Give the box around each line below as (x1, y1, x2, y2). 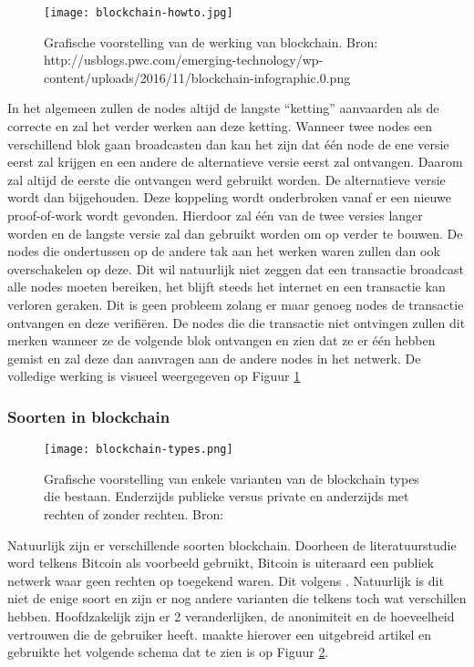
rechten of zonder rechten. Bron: (44, 505, 224, 523)
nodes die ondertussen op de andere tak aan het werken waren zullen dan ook (7, 241, 440, 261)
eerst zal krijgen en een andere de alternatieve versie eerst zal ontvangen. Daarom (7, 152, 463, 171)
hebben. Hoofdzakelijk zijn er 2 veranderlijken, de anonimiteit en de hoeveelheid (7, 606, 455, 625)
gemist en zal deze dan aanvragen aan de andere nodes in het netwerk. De (7, 348, 421, 367)
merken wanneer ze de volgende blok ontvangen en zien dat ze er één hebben (7, 331, 436, 350)
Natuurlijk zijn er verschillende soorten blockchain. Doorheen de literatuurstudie (7, 535, 457, 554)
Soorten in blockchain (7, 405, 170, 427)
